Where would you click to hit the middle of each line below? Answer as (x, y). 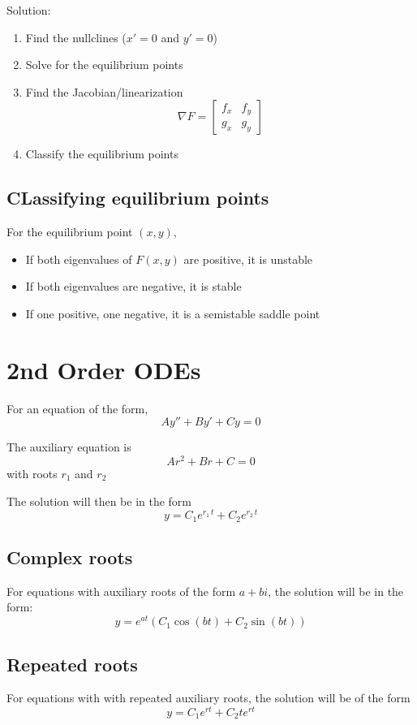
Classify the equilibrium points (102, 154)
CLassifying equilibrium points (138, 198)
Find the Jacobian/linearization (104, 91)
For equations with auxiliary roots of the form (121, 591)
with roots (32, 473)
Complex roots (70, 557)
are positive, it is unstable (248, 259)
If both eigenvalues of (79, 259)
